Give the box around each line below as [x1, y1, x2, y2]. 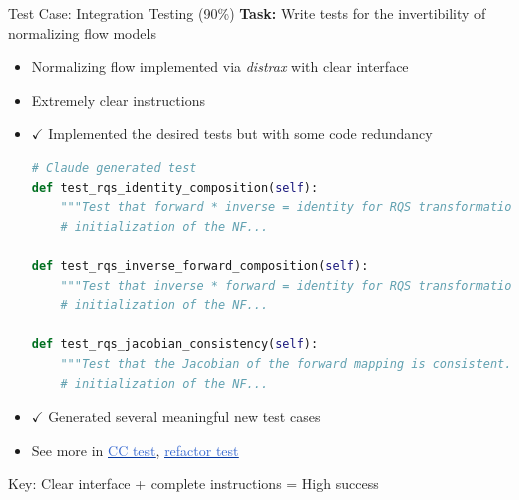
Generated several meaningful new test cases [48, 406, 321, 427]
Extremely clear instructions [31, 89, 205, 110]
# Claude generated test [31, 160, 197, 175]
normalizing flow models [8, 22, 156, 43]
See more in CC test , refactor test [31, 439, 239, 460]
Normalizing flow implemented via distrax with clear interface [31, 56, 409, 77]
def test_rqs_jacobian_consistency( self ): [31, 337, 319, 352]
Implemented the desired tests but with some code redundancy [48, 123, 433, 144]
